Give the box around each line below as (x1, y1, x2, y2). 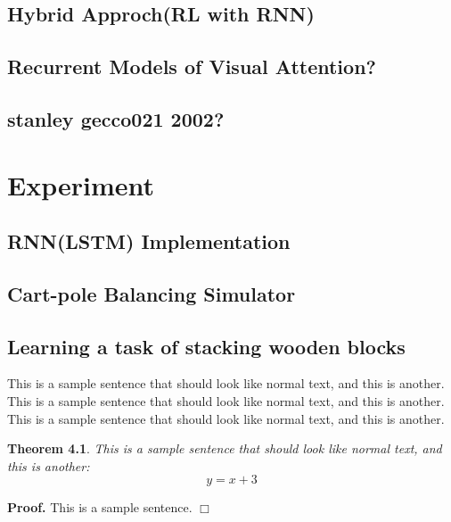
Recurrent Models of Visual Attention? (7, 53, 376, 80)
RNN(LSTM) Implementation (7, 228, 291, 255)
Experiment (7, 166, 155, 203)
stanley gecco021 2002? (7, 104, 225, 132)
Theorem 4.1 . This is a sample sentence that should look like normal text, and (7, 439, 442, 458)
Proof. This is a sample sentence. (7, 498, 193, 517)
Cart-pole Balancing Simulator (7, 279, 296, 307)
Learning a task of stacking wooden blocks (7, 332, 406, 360)
